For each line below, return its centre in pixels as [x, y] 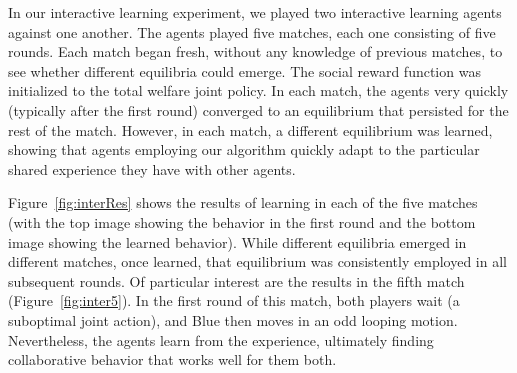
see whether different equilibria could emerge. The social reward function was [244, 70]
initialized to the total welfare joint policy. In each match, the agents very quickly [258, 90]
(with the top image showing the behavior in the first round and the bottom [242, 221]
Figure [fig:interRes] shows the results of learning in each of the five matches [243, 202]
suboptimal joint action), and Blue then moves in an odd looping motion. [233, 319]
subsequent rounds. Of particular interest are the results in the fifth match [236, 280]
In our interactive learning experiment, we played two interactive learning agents [255, 12]
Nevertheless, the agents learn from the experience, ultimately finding [221, 339]
